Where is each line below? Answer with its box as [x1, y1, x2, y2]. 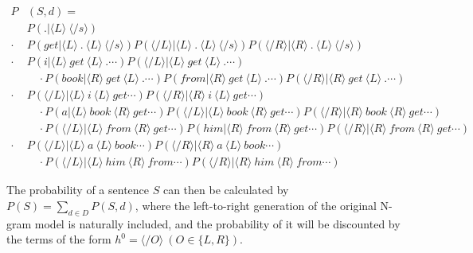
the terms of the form [6, 231, 111, 247]
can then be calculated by [162, 181, 289, 198]
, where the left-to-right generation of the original [135, 197, 377, 213]
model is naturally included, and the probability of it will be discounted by [34, 215, 401, 232]
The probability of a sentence [6, 181, 150, 198]
